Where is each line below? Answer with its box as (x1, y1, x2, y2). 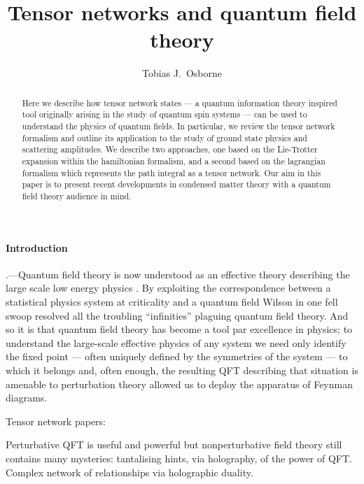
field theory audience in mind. (22, 190, 132, 201)
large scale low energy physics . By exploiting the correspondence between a (6, 280, 331, 295)
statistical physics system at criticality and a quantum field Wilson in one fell (6, 294, 338, 308)
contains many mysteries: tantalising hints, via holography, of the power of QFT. (6, 450, 352, 465)
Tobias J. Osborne (142, 66, 222, 80)
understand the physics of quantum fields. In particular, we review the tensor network (22, 120, 335, 132)
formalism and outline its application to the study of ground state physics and (22, 131, 307, 143)
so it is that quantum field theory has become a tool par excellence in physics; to (6, 322, 353, 336)
